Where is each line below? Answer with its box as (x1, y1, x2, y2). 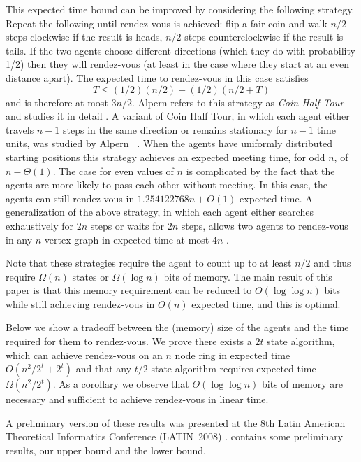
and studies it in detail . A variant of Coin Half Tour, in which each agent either (6, 108, 350, 123)
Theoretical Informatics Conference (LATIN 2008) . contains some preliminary (6, 429, 344, 444)
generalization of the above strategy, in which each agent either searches (6, 204, 314, 219)
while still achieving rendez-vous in (6, 296, 155, 311)
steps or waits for (90, 218, 165, 232)
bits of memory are (261, 377, 344, 391)
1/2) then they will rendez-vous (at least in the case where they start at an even (6, 57, 349, 71)
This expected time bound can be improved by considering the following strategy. (6, 2, 355, 16)
